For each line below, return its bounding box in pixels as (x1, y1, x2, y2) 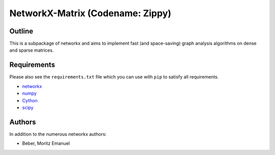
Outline (9, 27, 33, 35)
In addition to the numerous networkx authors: (9, 131, 107, 137)
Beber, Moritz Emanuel (22, 140, 70, 146)
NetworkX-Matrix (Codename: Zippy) (9, 8, 172, 19)
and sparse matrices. (9, 47, 54, 53)
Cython (22, 97, 38, 103)
